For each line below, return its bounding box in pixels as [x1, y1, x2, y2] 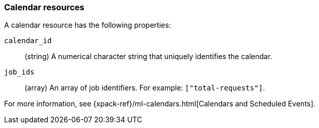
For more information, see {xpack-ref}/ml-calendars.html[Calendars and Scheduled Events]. [4, 99, 315, 108]
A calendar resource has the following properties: [4, 21, 171, 30]
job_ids [4, 68, 35, 77]
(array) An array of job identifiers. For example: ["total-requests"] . [25, 83, 265, 93]
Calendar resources [4, 2, 85, 12]
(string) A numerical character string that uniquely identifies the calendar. [25, 52, 272, 61]
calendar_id [4, 36, 52, 45]
